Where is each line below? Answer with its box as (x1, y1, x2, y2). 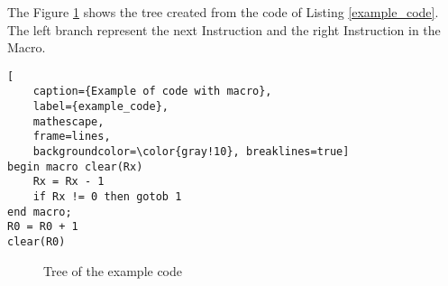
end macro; (7, 205, 72, 218)
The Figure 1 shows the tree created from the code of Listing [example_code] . (7, 3, 439, 21)
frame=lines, (32, 130, 111, 143)
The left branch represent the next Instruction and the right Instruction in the (7, 20, 441, 39)
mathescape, (32, 115, 105, 128)
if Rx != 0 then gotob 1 (32, 190, 182, 204)
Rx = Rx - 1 (32, 175, 105, 189)
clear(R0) (7, 235, 66, 248)
